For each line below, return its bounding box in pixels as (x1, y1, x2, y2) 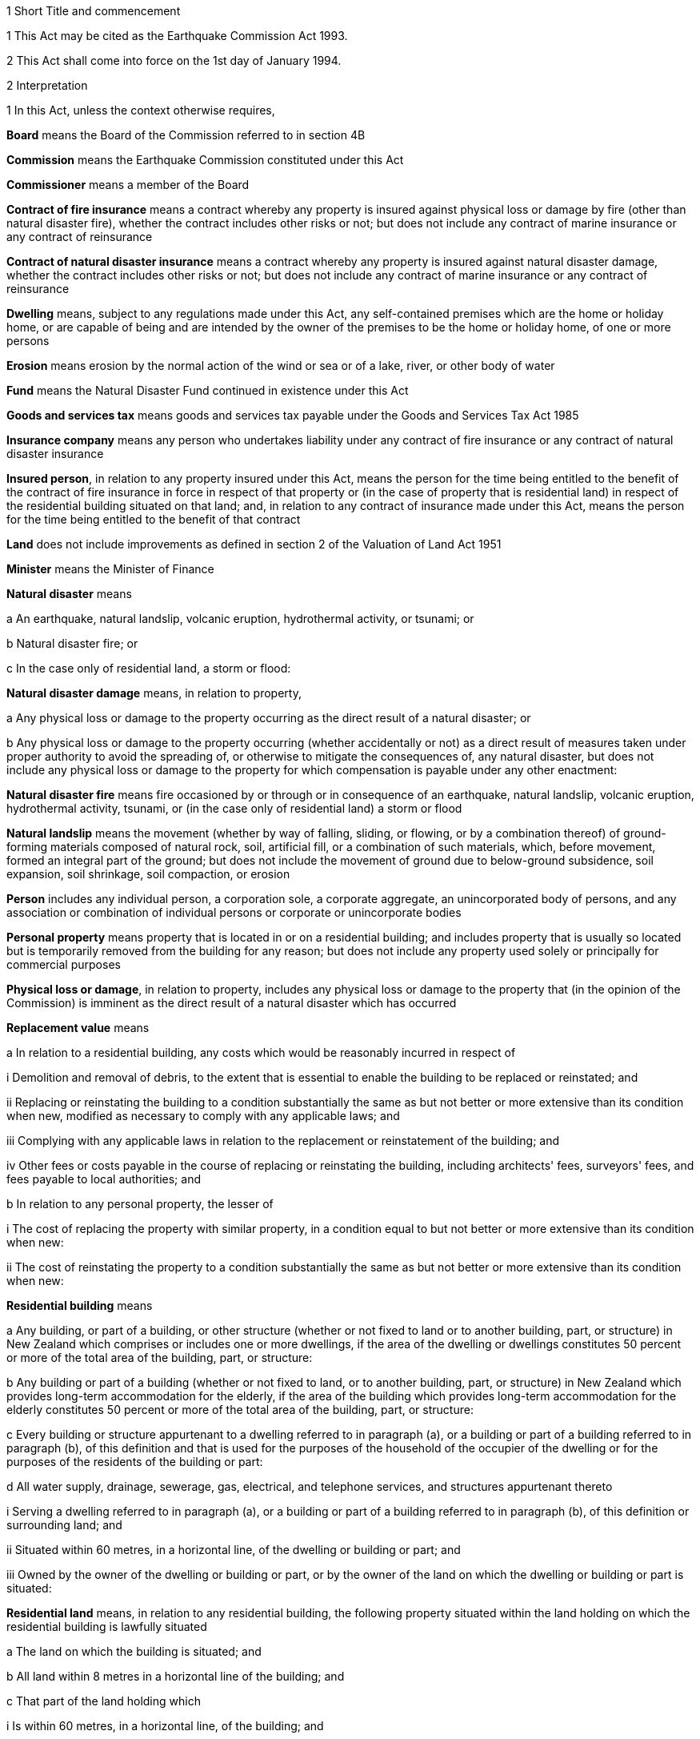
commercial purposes (6, 958, 121, 971)
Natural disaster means (6, 587, 132, 600)
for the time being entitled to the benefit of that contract (6, 512, 301, 526)
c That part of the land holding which (6, 1694, 201, 1708)
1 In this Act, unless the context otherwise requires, (6, 103, 275, 117)
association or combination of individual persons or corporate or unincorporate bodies (6, 906, 462, 919)
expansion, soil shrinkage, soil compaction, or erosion (6, 867, 290, 881)
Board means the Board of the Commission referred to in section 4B (6, 128, 366, 142)
